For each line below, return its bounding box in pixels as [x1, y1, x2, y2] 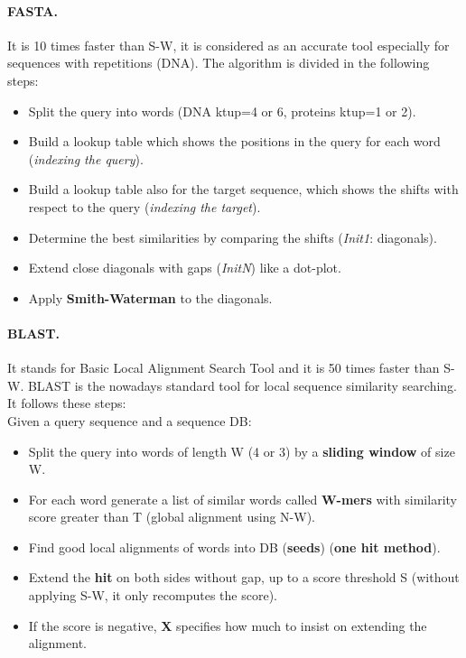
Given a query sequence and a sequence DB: [7, 411, 252, 430]
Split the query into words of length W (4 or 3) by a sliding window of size [28, 441, 455, 460]
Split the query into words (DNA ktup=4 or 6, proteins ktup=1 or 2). [28, 101, 416, 120]
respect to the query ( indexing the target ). [28, 197, 261, 216]
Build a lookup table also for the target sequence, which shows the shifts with [28, 180, 459, 199]
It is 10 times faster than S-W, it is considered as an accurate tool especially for [7, 35, 450, 54]
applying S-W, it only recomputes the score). [28, 586, 277, 605]
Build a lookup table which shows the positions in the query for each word [28, 132, 441, 151]
